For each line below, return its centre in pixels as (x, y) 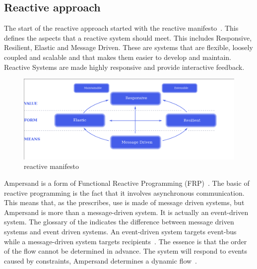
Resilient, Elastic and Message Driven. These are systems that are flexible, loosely (128, 47)
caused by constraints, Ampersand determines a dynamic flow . (101, 260)
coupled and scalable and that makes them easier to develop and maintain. (118, 57)
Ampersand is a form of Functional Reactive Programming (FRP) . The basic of (127, 183)
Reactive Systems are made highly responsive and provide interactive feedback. (124, 67)
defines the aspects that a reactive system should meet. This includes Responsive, (128, 37)
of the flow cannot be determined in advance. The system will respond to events (126, 251)
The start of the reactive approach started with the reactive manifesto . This (121, 28)
